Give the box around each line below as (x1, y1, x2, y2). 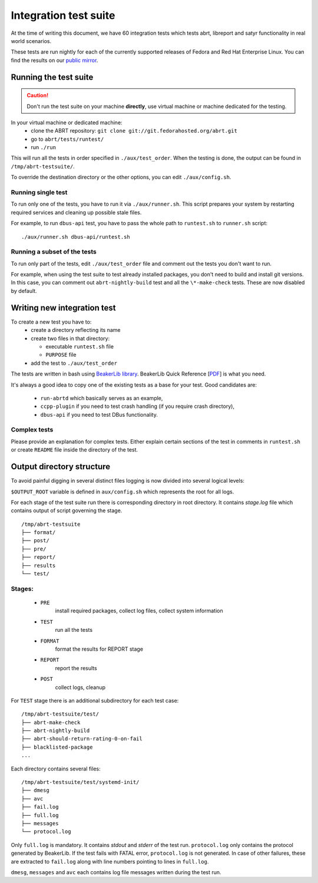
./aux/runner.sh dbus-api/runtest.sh (21, 233, 131, 240)
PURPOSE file (45, 351, 77, 358)
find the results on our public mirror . (11, 57, 98, 64)
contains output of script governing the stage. (11, 507, 122, 514)
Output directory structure (11, 462, 111, 472)
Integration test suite (11, 9, 115, 22)
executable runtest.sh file (45, 342, 114, 350)
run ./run (31, 144, 56, 151)
